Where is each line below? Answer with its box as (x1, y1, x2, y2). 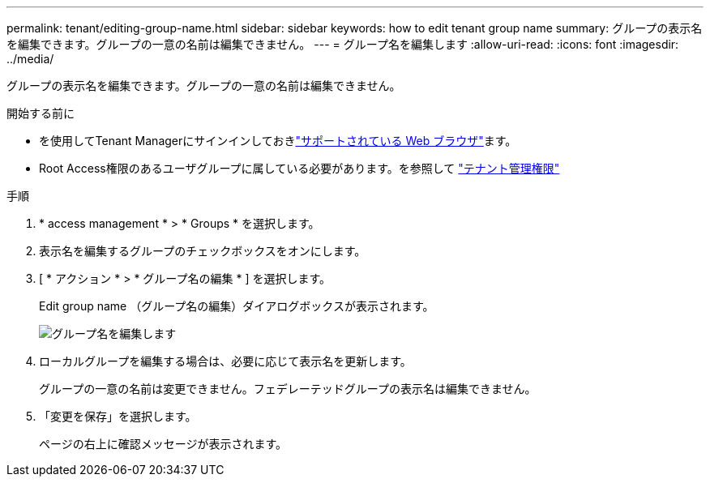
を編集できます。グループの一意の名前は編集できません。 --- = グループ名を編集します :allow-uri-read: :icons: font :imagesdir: (6, 37, 679, 51)
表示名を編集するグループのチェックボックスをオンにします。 (39, 244, 366, 258)
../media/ (6, 52, 54, 66)
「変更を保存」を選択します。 (39, 409, 197, 423)
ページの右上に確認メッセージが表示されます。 (39, 437, 288, 451)
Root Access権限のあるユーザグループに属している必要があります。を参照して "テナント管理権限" (39, 161, 560, 175)
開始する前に (6, 106, 75, 120)
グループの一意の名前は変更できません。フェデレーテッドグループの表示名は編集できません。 (39, 382, 537, 395)
